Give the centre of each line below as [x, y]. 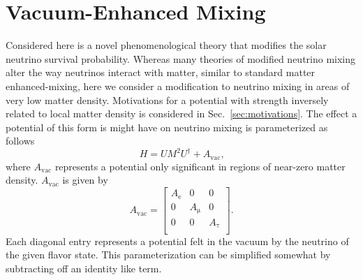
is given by [85, 180]
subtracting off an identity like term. [84, 268]
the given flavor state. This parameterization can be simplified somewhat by [168, 255]
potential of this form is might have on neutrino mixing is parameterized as [167, 127]
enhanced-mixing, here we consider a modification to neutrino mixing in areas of [178, 86]
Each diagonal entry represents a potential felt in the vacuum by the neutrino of [177, 241]
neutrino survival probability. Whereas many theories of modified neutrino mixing [181, 58]
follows [20, 141]
